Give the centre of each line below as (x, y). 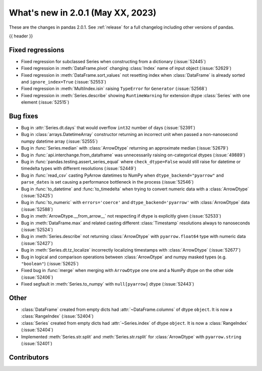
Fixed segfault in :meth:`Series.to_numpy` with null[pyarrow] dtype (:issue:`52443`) (107, 284)
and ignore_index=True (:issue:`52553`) (64, 82)
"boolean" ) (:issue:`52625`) (50, 263)
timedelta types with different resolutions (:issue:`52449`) (79, 169)
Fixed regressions (37, 50)
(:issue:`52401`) (37, 343)
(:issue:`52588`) (37, 209)
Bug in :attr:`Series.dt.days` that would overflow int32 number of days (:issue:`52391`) (108, 128)
